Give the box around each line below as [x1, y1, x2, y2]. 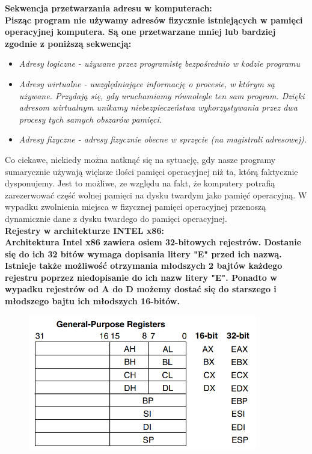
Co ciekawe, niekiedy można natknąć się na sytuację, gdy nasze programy [5, 153, 276, 165]
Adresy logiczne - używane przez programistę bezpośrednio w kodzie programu [19, 57, 301, 70]
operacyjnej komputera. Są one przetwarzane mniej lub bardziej [5, 25, 276, 38]
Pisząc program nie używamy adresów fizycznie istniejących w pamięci [5, 13, 303, 26]
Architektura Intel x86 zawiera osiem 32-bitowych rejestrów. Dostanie [5, 236, 302, 248]
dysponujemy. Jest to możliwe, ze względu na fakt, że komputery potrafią [5, 177, 275, 189]
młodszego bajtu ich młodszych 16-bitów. [5, 295, 180, 307]
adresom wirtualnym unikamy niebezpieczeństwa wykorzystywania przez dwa [19, 101, 298, 114]
